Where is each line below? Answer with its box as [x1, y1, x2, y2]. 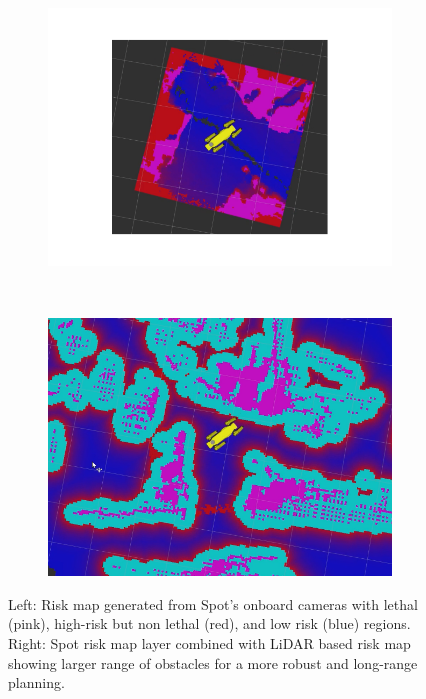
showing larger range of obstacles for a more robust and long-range [8, 652, 418, 673]
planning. [8, 672, 65, 693]
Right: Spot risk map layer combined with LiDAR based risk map [8, 632, 411, 653]
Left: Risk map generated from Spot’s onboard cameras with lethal [8, 593, 418, 614]
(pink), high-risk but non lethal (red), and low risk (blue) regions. [8, 613, 411, 634]
